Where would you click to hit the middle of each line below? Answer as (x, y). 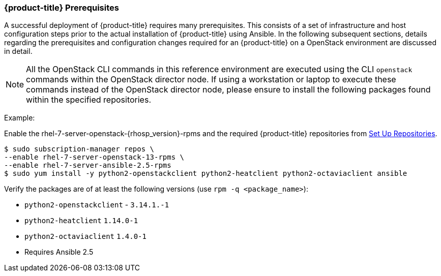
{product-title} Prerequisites (62, 8)
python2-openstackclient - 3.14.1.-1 (97, 205)
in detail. (18, 51)
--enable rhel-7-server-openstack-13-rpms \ (94, 157)
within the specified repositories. (89, 100)
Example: (20, 118)
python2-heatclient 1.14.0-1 (81, 221)
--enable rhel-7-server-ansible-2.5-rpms (88, 165)
